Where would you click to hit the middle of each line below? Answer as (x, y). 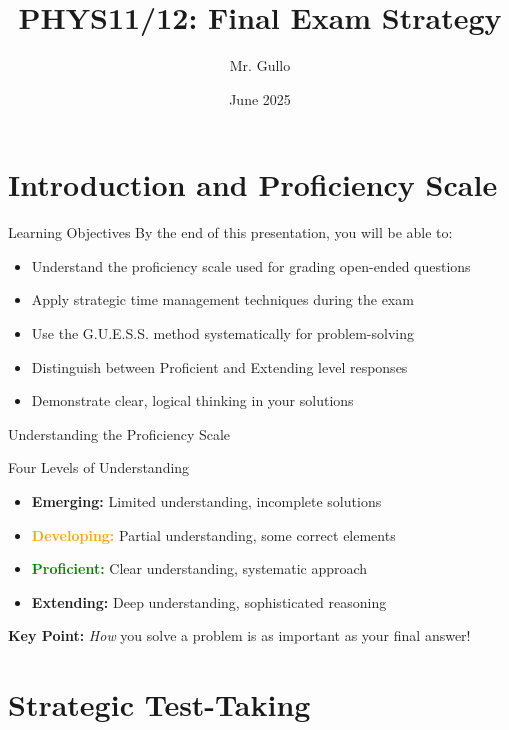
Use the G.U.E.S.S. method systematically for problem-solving (222, 333)
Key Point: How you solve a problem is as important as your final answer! (239, 635)
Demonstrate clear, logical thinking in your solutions (192, 400)
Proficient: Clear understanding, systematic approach (199, 568)
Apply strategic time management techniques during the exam (222, 299)
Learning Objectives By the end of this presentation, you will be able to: (230, 232)
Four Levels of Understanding (99, 467)
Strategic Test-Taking (159, 704)
